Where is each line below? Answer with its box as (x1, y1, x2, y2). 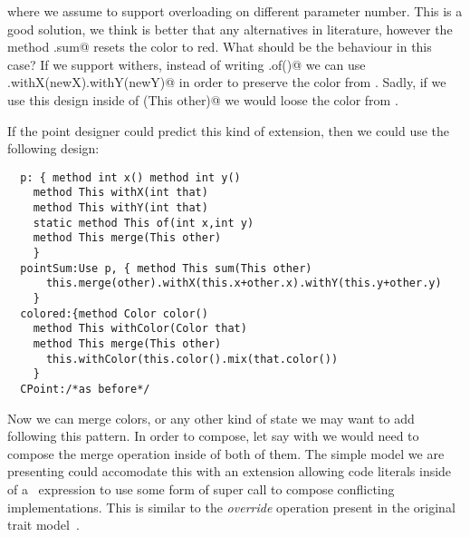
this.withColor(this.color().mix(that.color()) (45, 352, 339, 366)
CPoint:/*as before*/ (20, 382, 150, 395)
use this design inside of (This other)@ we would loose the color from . (7, 90, 398, 109)
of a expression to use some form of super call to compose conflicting (7, 479, 395, 498)
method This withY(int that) (33, 201, 208, 215)
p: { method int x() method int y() (20, 171, 241, 184)
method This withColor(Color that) (33, 322, 247, 336)
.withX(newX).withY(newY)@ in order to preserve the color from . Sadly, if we (7, 73, 446, 92)
